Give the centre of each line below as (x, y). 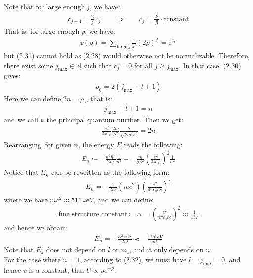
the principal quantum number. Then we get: (115, 119)
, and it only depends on (167, 250)
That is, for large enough (42, 31)
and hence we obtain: (36, 227)
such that (97, 65)
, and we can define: (124, 200)
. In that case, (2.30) (210, 65)
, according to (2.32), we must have (133, 259)
